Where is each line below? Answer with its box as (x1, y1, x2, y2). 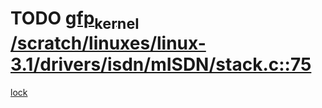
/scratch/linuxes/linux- (10, 32, 207, 54)
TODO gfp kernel (10, 7, 140, 33)
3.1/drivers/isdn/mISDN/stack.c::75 (10, 53, 312, 76)
